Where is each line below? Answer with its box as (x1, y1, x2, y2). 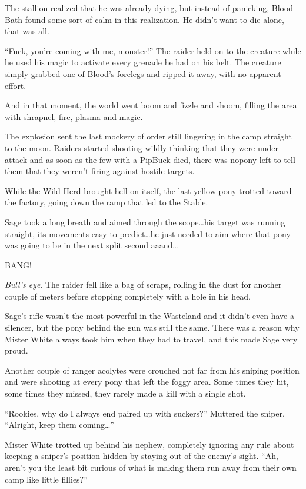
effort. (5, 79, 26, 91)
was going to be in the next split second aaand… (5, 239, 178, 251)
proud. (5, 344, 28, 357)
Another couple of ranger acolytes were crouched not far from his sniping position (5, 364, 300, 376)
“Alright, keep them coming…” (5, 418, 114, 431)
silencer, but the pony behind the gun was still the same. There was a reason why (5, 321, 300, 334)
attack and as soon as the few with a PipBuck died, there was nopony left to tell (5, 153, 295, 165)
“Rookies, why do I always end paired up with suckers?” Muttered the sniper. (5, 407, 285, 419)
